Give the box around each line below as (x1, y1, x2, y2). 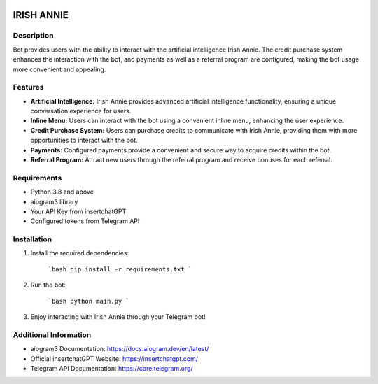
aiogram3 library (30, 197, 78, 206)
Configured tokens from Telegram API (30, 217, 140, 225)
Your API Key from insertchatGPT (30, 207, 127, 215)
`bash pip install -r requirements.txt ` (48, 265, 192, 273)
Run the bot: (30, 280, 66, 290)
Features (13, 83, 44, 92)
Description (13, 31, 54, 41)
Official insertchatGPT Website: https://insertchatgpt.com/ (30, 354, 199, 363)
